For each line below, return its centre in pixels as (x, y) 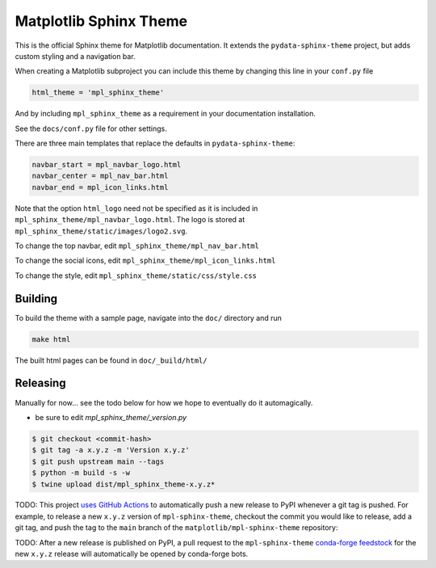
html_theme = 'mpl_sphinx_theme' (98, 93)
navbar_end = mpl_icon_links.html (100, 187)
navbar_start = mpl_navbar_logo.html (107, 165)
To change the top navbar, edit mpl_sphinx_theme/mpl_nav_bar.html (137, 246)
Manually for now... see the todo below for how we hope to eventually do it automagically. (164, 402)
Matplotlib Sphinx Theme (101, 21)
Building (36, 299)
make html (51, 339)
